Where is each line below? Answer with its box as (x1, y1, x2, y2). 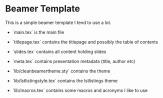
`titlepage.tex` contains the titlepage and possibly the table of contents (12, 38, 158, 45)
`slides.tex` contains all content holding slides (12, 48, 106, 54)
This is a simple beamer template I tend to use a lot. (5, 19, 111, 25)
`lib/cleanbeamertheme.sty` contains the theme (12, 68, 110, 74)
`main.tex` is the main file (12, 29, 64, 35)
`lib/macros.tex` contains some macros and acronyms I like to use (12, 87, 148, 93)
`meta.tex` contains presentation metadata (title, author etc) (12, 58, 135, 64)
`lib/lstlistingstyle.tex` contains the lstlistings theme (12, 77, 118, 83)
